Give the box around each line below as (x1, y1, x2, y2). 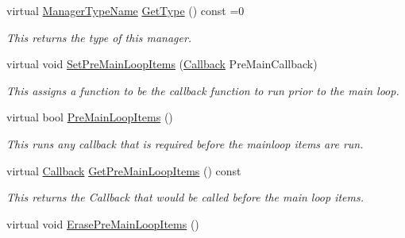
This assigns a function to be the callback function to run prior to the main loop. (6, 82, 399, 98)
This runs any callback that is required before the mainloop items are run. (6, 135, 364, 152)
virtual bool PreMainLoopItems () (6, 109, 173, 125)
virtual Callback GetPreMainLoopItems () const (6, 162, 241, 178)
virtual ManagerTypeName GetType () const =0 (6, 2, 245, 18)
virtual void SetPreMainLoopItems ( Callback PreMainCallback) (6, 56, 318, 72)
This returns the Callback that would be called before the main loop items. (6, 189, 364, 205)
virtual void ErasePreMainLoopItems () (6, 215, 199, 232)
